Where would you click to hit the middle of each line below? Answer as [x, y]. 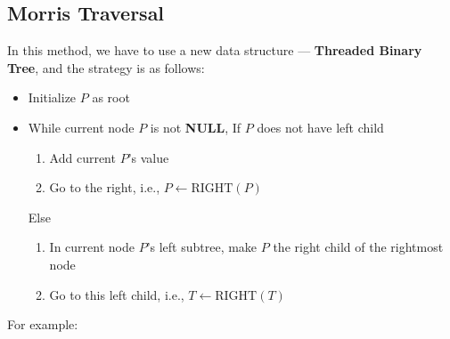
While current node [81, 127]
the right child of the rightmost [358, 247]
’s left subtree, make [202, 247]
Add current [82, 157]
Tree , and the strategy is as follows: [106, 67]
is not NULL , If [196, 127]
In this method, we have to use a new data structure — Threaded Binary [215, 50]
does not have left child [320, 127]
